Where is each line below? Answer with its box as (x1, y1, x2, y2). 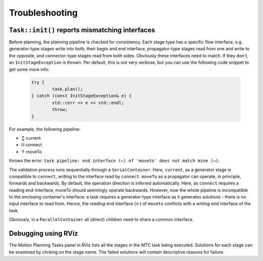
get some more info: (9, 66, 50, 72)
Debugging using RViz (9, 229, 78, 238)
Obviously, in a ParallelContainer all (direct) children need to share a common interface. (9, 217, 194, 222)
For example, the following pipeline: (9, 126, 80, 132)
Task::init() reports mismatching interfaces (9, 26, 155, 34)
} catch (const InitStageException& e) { (31, 93, 132, 99)
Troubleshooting (9, 7, 78, 18)
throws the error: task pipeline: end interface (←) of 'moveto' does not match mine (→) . (9, 158, 220, 163)
